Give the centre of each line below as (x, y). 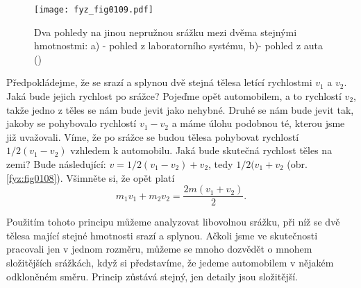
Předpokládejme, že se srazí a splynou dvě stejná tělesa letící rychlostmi (159, 82)
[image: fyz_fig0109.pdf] (94, 10)
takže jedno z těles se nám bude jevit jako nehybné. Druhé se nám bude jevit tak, (180, 109)
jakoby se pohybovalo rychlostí (72, 123)
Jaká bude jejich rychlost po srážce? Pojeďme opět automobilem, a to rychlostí (174, 96)
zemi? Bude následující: (56, 164)
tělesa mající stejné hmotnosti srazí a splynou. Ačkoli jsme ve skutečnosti (162, 235)
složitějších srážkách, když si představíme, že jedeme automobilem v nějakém (170, 263)
